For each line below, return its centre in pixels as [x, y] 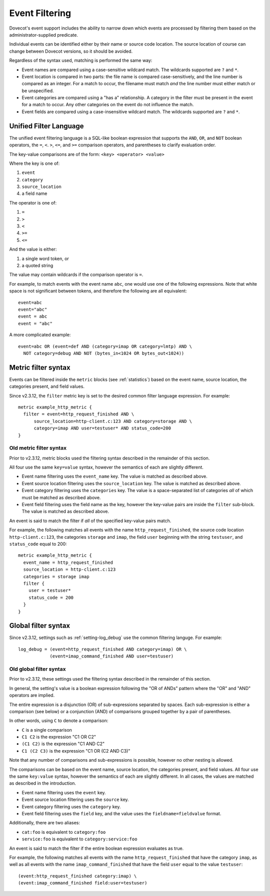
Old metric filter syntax [38, 448]
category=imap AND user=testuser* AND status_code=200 [102, 428]
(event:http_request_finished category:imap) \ [77, 876]
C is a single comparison [47, 730]
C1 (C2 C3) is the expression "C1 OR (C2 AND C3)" [76, 751]
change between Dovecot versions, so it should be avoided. [71, 51]
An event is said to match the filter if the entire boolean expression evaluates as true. [96, 848]
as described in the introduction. [43, 783]
